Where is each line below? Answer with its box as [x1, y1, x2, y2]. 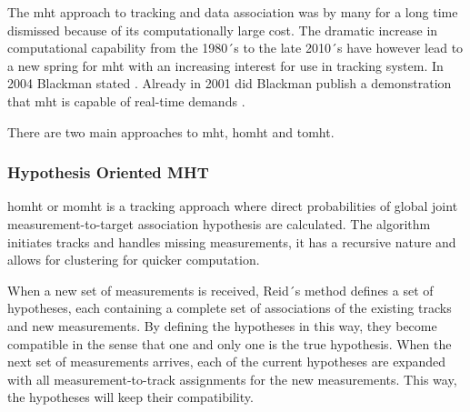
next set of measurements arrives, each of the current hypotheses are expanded [7, 352, 446, 371]
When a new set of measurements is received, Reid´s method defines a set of [7, 280, 434, 299]
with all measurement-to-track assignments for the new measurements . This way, [7, 369, 457, 388]
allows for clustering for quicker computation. [7, 250, 260, 269]
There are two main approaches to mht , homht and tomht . [7, 122, 335, 141]
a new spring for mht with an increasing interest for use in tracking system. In [7, 55, 444, 75]
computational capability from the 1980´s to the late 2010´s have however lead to [7, 38, 464, 57]
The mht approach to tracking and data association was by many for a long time [7, 3, 458, 21]
